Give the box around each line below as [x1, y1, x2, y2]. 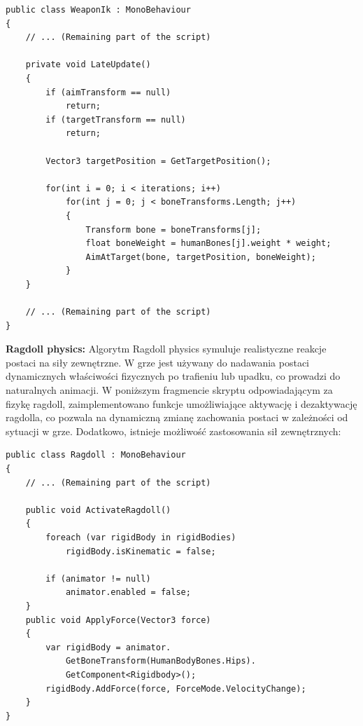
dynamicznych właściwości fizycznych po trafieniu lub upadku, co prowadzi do [6, 369, 341, 383]
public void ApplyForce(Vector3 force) [25, 615, 211, 625]
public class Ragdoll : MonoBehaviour [6, 450, 186, 460]
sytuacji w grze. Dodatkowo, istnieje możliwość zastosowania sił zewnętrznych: [6, 423, 341, 438]
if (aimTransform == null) [45, 87, 171, 97]
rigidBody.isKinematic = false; [65, 546, 216, 556]
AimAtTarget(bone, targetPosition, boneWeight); [85, 252, 316, 262]
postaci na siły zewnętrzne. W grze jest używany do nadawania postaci [6, 355, 309, 369]
